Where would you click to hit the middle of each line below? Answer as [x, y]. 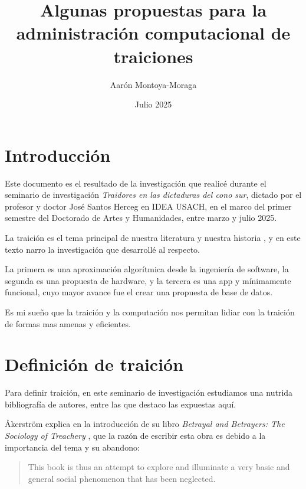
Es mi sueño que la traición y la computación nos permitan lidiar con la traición [150, 312]
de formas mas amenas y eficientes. [68, 323]
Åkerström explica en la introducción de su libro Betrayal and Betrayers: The [145, 424]
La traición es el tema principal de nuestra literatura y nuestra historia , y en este [153, 237]
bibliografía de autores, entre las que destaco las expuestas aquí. [121, 404]
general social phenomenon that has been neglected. [122, 478]
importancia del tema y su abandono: [72, 447]
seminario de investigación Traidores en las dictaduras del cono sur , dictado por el [153, 195]
